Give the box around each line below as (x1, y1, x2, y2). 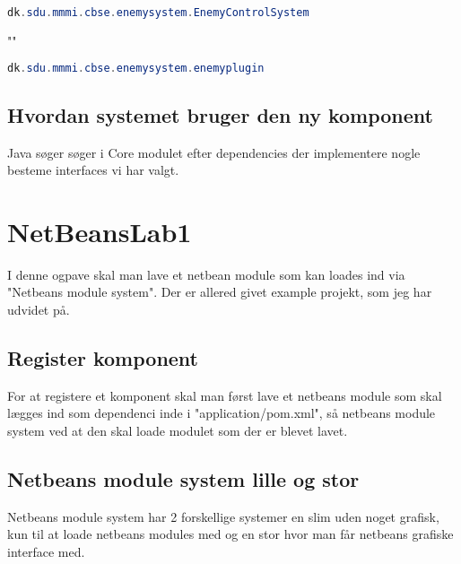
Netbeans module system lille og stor (7, 465, 360, 493)
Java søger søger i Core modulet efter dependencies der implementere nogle (7, 143, 421, 161)
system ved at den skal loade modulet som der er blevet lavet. (7, 421, 348, 440)
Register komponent (7, 344, 199, 372)
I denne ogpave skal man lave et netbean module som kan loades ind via (7, 265, 405, 283)
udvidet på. (7, 300, 70, 319)
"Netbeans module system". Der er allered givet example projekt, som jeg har (7, 282, 432, 301)
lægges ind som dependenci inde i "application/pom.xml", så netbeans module (7, 403, 436, 422)
